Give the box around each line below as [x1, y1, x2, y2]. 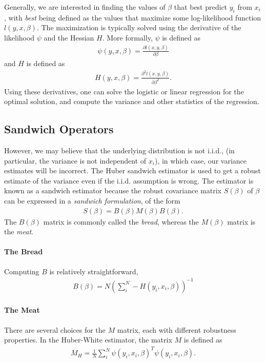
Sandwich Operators [4, 121, 114, 137]
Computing [4, 266, 39, 276]
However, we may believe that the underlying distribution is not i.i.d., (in [4, 145, 235, 156]
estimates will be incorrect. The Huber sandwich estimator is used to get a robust [4, 165, 261, 176]
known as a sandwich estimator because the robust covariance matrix [4, 185, 222, 196]
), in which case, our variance [154, 155, 247, 166]
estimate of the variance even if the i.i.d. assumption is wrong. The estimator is [4, 175, 254, 186]
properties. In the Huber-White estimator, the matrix [4, 334, 172, 345]
